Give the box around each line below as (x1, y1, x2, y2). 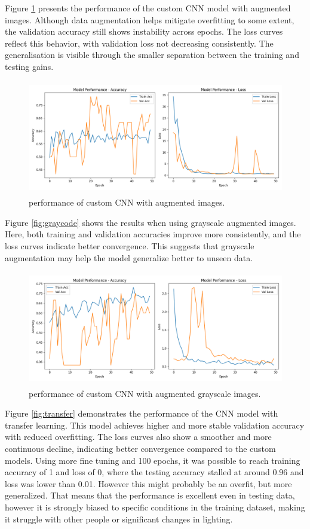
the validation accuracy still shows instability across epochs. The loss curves (5, 25, 283, 38)
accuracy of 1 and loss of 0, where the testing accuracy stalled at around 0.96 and (5, 466, 304, 478)
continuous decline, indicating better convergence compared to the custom (5, 442, 276, 455)
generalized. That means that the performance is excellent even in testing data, (5, 489, 295, 502)
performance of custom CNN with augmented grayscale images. (29, 387, 261, 399)
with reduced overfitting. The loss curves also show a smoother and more (5, 430, 272, 443)
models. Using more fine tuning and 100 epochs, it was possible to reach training (5, 454, 300, 466)
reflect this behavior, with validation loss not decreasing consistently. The (5, 36, 274, 49)
